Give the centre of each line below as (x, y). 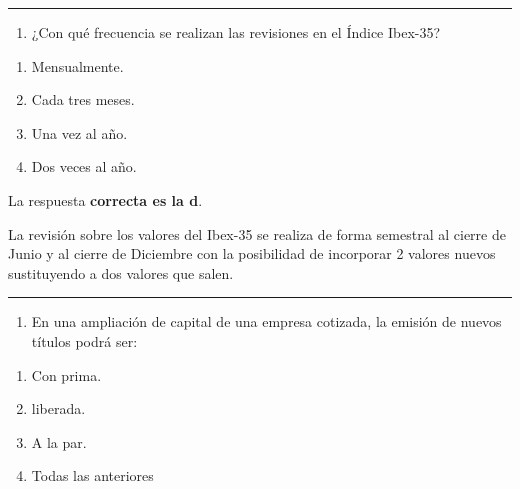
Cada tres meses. (83, 99)
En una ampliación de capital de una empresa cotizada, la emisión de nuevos (266, 321)
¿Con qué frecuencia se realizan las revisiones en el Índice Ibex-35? (236, 32)
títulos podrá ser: (84, 340)
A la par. (59, 441)
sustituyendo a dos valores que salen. (121, 272)
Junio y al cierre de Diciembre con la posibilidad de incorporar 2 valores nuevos (252, 253)
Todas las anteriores (92, 475)
